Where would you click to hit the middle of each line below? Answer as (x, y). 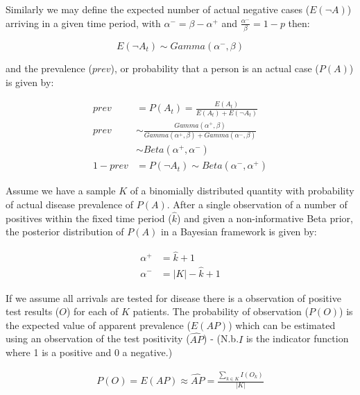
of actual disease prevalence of (70, 204)
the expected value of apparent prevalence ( (98, 325)
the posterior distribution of (65, 232)
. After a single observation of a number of (257, 204)
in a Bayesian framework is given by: (239, 232)
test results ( (33, 311)
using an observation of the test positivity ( (98, 338)
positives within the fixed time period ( (89, 218)
